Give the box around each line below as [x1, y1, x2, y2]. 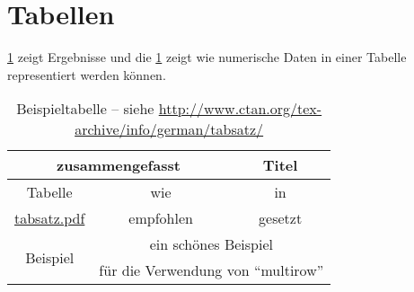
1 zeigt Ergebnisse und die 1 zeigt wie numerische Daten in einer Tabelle [7, 48, 407, 66]
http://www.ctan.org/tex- [158, 98, 322, 119]
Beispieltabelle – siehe [16, 98, 154, 119]
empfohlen [128, 208, 193, 229]
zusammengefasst [57, 155, 181, 176]
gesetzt [259, 208, 303, 229]
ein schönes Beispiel [149, 234, 273, 255]
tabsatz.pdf [14, 208, 85, 229]
